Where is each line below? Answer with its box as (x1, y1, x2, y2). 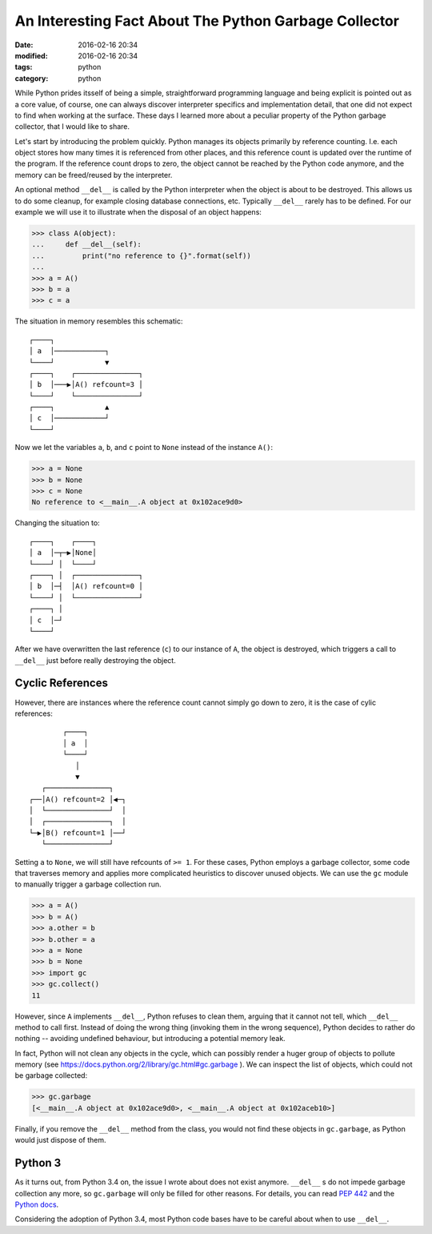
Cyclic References (14, 677, 108, 690)
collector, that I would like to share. (14, 122, 130, 131)
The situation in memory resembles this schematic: (14, 316, 183, 326)
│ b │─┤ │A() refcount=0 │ (29, 581, 143, 591)
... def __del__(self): (31, 240, 142, 249)
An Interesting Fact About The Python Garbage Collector (14, 12, 400, 30)
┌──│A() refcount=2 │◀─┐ (29, 794, 126, 804)
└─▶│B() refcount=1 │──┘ (29, 828, 126, 837)
